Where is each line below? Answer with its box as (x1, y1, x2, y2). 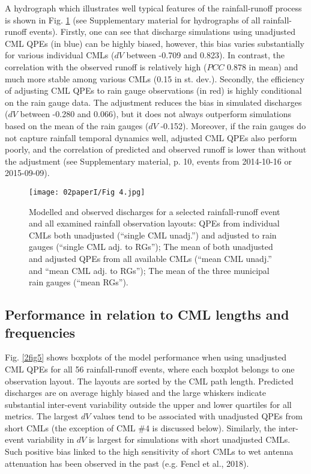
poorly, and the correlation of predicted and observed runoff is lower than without (5, 143, 307, 156)
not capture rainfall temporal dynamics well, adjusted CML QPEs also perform (5, 131, 297, 144)
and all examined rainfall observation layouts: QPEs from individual (29, 217, 280, 229)
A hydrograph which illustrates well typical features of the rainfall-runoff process (5, 2, 302, 14)
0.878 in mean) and (227, 60, 298, 73)
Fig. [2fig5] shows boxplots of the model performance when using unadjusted (5, 351, 286, 363)
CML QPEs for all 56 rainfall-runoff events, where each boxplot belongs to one (5, 362, 295, 375)
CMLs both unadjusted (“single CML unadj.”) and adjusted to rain (29, 228, 277, 241)
